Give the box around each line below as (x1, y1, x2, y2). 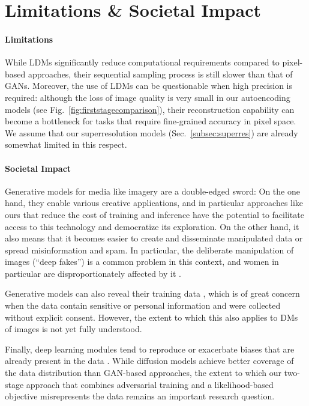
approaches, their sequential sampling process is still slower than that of (28, 67, 293, 80)
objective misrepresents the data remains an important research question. (5, 390, 275, 402)
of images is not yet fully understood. (5, 323, 142, 335)
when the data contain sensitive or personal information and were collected (5, 299, 281, 312)
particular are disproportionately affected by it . (5, 267, 181, 279)
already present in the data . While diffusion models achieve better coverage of (5, 354, 294, 367)
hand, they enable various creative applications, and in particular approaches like (5, 196, 304, 209)
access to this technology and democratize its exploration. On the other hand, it (5, 220, 299, 232)
